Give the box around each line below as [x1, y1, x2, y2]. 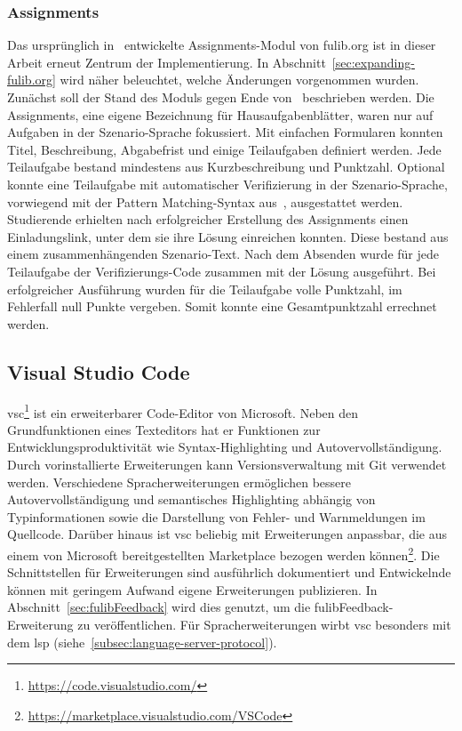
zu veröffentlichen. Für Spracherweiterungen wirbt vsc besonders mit [77, 615, 451, 633]
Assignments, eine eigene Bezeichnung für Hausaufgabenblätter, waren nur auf [7, 105, 434, 124]
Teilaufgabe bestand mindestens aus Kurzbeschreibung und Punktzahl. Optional [7, 157, 445, 176]
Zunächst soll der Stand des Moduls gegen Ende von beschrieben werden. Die [7, 88, 434, 106]
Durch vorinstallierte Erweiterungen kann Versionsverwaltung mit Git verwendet [7, 454, 447, 473]
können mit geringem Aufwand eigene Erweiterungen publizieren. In [7, 580, 378, 598]
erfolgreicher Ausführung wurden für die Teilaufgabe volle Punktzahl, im [7, 279, 402, 298]
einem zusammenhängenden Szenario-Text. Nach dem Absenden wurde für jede [7, 245, 439, 263]
